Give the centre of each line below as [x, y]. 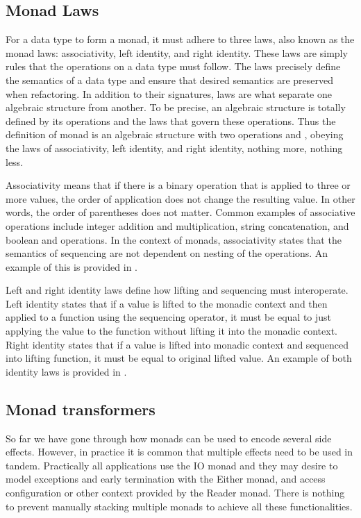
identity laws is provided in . [66, 371]
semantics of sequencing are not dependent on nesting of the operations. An [167, 253]
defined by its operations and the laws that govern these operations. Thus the [171, 120]
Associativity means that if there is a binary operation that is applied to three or [178, 185]
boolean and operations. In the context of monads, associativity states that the [174, 239]
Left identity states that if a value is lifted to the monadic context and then [167, 303]
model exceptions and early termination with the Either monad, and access [166, 479]
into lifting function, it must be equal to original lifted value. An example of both [179, 358]
